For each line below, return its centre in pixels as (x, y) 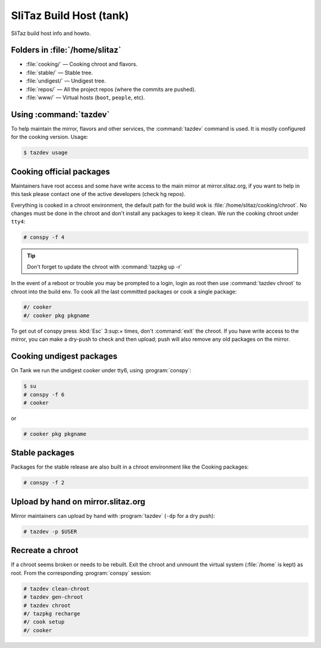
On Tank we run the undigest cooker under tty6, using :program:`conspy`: (101, 371)
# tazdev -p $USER (50, 531)
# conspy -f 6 (44, 394)
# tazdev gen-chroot (53, 597)
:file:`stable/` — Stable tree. (59, 72)
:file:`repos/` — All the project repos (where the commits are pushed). (111, 89)
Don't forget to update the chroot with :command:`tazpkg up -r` (105, 267)
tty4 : (18, 222)
